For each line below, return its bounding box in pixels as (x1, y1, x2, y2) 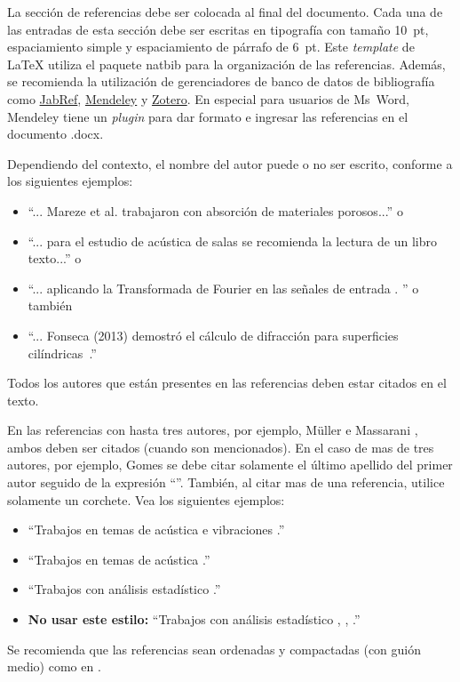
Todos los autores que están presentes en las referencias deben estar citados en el (7, 373, 447, 392)
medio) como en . (7, 657, 101, 676)
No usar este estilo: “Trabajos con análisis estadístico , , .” (28, 610, 361, 629)
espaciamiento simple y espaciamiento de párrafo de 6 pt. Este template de (7, 37, 415, 56)
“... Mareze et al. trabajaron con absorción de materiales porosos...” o (28, 201, 403, 220)
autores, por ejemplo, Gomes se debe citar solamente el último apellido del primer (7, 455, 453, 474)
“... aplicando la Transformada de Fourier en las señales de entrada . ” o (28, 278, 419, 297)
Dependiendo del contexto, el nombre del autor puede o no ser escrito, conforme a (7, 154, 453, 173)
